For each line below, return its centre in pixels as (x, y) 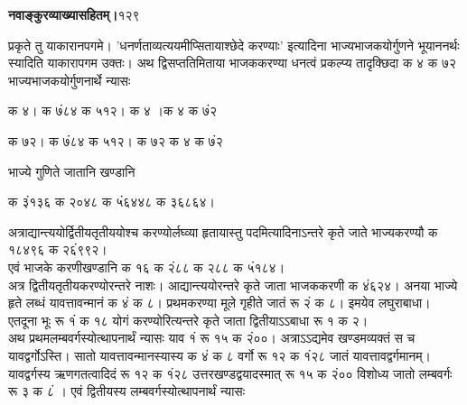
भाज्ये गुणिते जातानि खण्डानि (72, 171)
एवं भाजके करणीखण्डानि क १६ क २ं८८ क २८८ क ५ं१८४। (147, 267)
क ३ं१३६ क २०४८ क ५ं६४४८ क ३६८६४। (112, 202)
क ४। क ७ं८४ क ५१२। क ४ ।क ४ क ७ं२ (113, 110)
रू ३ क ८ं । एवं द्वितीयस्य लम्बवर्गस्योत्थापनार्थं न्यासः (126, 391)
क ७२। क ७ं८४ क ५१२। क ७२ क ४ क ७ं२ (116, 140)
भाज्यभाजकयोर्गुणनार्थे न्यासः (70, 80)
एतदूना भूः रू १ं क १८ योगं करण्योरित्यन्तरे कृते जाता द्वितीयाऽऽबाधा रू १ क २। (188, 320)
